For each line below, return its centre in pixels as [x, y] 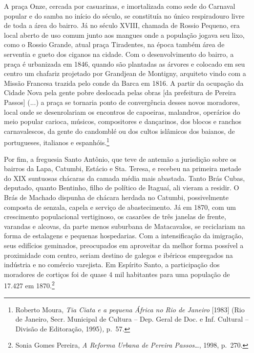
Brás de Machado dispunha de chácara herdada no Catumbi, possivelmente [116, 197]
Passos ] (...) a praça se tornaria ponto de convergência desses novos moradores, [122, 102]
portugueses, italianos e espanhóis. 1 [57, 141]
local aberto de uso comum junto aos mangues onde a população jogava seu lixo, [124, 35]
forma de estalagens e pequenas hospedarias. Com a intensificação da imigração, [124, 236]
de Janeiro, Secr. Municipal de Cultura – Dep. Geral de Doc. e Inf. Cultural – [132, 319]
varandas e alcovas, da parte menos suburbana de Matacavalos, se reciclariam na [125, 226]
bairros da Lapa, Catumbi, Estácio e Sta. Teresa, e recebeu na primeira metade [123, 168]
